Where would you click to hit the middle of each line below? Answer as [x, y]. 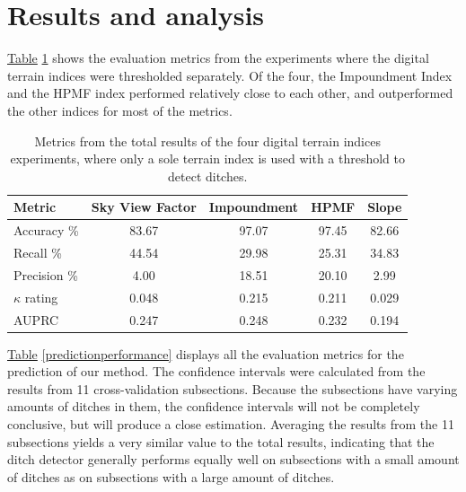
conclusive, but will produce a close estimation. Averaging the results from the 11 [231, 423]
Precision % [46, 274]
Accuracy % [46, 230]
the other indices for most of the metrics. [120, 110]
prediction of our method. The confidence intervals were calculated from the [216, 371]
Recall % [38, 252]
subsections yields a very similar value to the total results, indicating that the [221, 441]
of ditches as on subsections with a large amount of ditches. [171, 476]
